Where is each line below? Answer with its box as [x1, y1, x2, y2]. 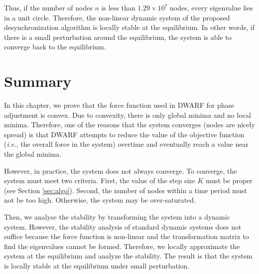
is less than [101, 2, 135, 12]
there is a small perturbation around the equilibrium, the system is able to [4, 31, 232, 42]
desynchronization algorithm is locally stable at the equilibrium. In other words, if [4, 22, 255, 32]
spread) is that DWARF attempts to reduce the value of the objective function [4, 129, 245, 139]
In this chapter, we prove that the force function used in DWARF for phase [4, 100, 235, 110]
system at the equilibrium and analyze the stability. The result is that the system [4, 251, 253, 261]
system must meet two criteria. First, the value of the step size [4, 175, 195, 186]
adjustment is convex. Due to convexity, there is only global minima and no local [4, 109, 251, 120]
